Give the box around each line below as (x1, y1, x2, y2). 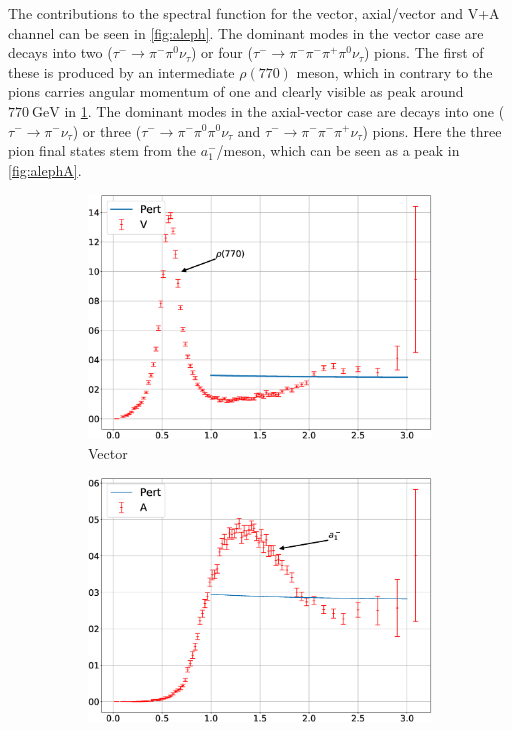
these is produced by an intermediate (8, 61, 235, 82)
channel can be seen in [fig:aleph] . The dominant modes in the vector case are (8, 22, 484, 43)
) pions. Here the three (362, 120, 502, 141)
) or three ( (72, 120, 142, 141)
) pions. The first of (364, 42, 484, 63)
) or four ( (190, 42, 253, 63)
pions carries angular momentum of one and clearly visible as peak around (8, 81, 464, 102)
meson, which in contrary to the (296, 61, 493, 82)
